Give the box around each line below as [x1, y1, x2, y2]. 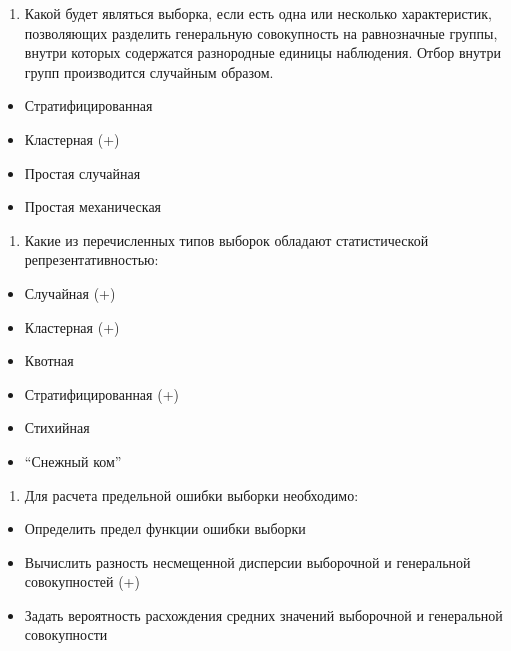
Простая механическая [24, 196, 162, 217]
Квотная [24, 350, 74, 371]
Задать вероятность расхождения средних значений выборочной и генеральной [24, 604, 503, 625]
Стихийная [24, 417, 90, 438]
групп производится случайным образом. [24, 61, 274, 82]
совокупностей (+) [24, 571, 140, 592]
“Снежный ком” [24, 450, 122, 471]
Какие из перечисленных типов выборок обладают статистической [24, 229, 429, 250]
